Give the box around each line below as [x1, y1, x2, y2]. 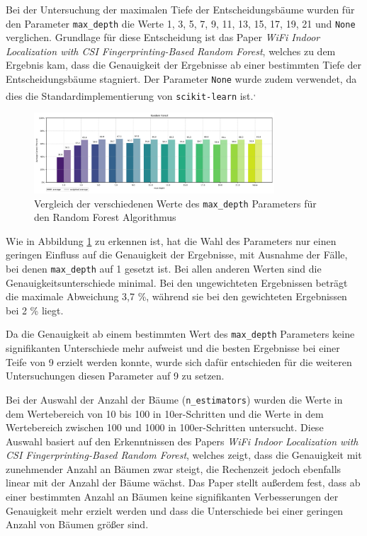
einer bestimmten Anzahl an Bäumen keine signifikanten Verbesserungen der [6, 489, 339, 504]
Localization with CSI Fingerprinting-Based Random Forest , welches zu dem [6, 43, 336, 58]
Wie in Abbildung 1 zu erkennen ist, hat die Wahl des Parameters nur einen [6, 233, 337, 248]
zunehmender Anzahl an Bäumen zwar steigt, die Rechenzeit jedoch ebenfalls [6, 461, 341, 476]
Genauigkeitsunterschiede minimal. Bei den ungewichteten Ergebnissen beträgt [6, 275, 348, 290]
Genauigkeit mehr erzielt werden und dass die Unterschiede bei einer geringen [6, 503, 344, 518]
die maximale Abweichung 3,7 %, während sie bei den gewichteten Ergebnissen [6, 289, 347, 304]
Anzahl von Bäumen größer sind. [6, 517, 149, 532]
